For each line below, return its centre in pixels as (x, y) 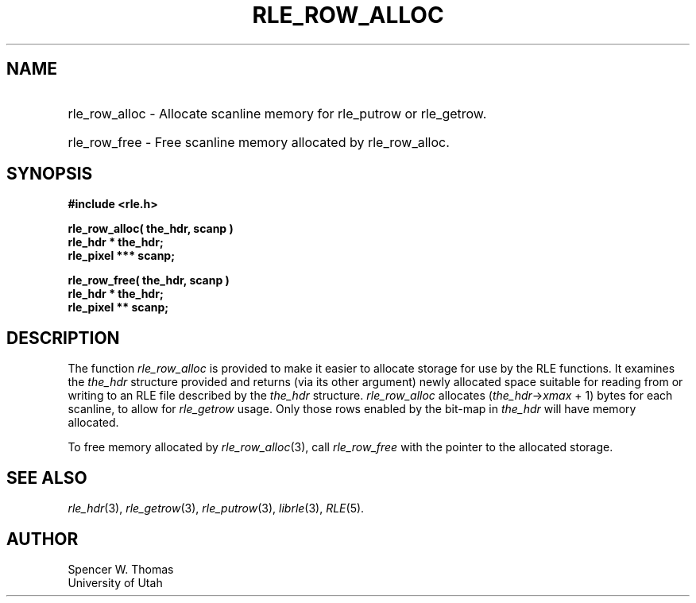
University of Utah (115, 582)
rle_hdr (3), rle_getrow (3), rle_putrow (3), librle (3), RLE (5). (216, 508)
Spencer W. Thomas (121, 569)
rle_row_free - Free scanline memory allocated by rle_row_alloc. (259, 142)
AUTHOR (43, 539)
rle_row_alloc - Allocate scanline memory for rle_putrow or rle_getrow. (277, 113)
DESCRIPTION (63, 338)
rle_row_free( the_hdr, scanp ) (149, 280)
